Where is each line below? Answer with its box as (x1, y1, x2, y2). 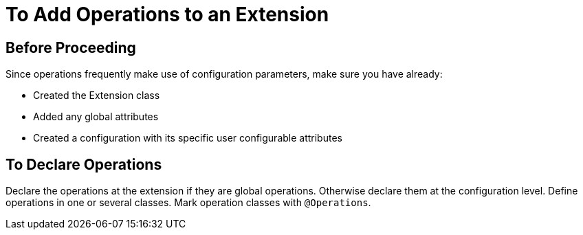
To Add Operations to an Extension (5, 3, 329, 26)
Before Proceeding (5, 38, 136, 56)
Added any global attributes (33, 111, 159, 123)
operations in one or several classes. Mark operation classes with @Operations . (5, 197, 371, 209)
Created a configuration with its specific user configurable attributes (33, 132, 342, 144)
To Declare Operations (5, 155, 162, 173)
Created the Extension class (33, 89, 160, 102)
